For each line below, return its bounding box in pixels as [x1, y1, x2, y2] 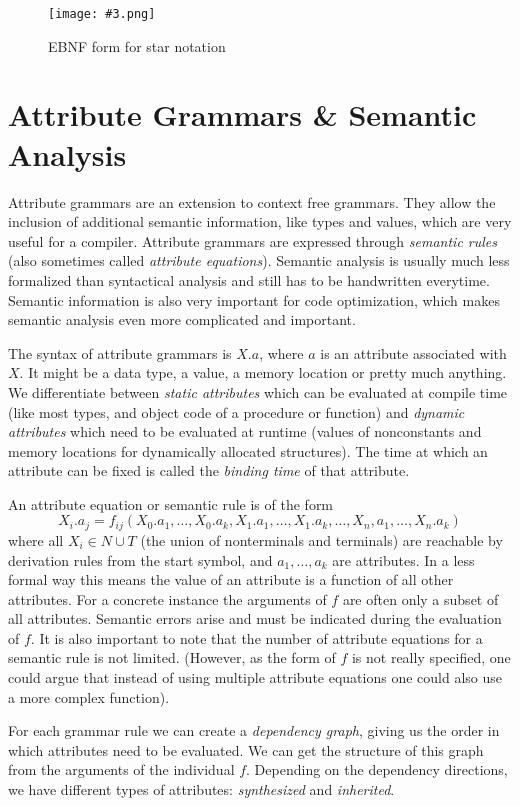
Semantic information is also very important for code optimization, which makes [8, 289, 500, 310]
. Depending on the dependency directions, [246, 759, 508, 780]
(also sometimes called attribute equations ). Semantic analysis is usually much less [8, 250, 510, 271]
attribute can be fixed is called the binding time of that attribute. [8, 460, 410, 481]
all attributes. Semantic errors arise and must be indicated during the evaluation [8, 608, 502, 629]
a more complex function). [8, 686, 170, 707]
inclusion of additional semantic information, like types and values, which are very [8, 211, 512, 232]
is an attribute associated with [320, 342, 507, 363]
